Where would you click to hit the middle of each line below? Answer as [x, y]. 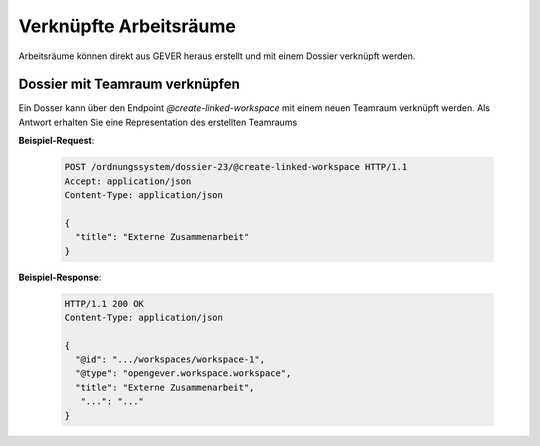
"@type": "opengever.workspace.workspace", [183, 373]
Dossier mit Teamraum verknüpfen [129, 84]
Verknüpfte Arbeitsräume [127, 26]
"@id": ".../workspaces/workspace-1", [170, 359]
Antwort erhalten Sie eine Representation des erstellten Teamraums [158, 122]
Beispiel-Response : [60, 277]
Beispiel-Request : [56, 141]
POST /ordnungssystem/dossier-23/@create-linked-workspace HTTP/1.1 [236, 167]
